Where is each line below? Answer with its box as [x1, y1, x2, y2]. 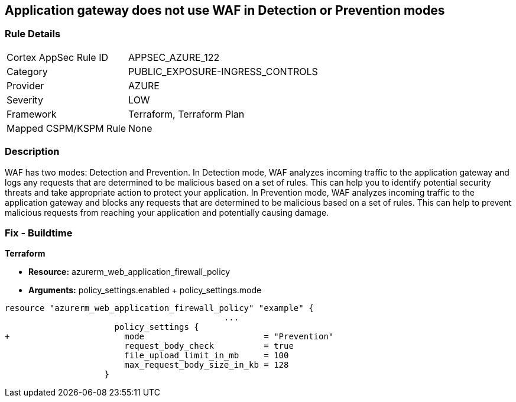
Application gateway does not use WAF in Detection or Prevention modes [5, 3, 445, 18]
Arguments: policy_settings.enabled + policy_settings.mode [28, 285, 262, 296]
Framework [7, 108, 57, 120]
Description [5, 145, 60, 158]
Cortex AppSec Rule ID [7, 51, 109, 63]
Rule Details [5, 28, 61, 40]
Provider [7, 79, 44, 92]
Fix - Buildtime [5, 226, 73, 239]
